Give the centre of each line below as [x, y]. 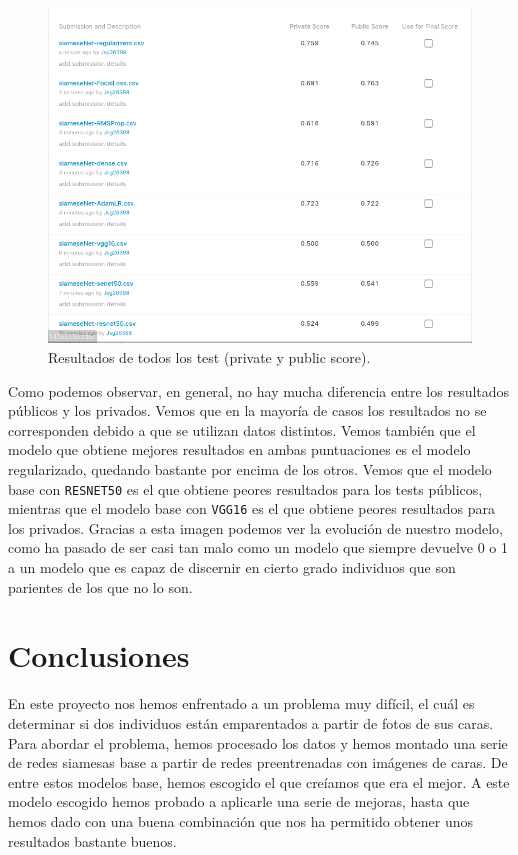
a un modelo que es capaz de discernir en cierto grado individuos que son [232, 567]
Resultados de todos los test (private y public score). [209, 357]
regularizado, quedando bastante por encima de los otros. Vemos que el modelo [250, 468]
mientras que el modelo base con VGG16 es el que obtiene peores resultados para [252, 508]
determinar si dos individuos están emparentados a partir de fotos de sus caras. [251, 722]
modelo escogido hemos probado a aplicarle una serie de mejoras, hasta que [239, 801]
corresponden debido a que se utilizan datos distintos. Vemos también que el [242, 429]
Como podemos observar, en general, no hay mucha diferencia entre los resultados [259, 390]
